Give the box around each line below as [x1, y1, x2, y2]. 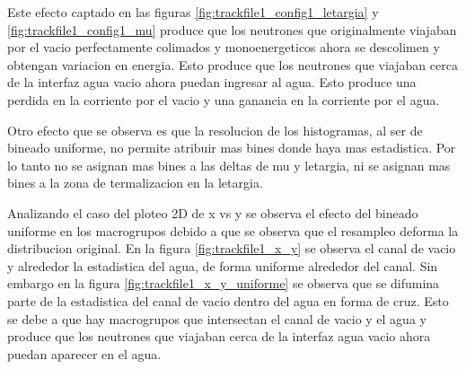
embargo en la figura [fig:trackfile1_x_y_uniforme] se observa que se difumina [7, 274, 440, 293]
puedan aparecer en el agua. [7, 344, 162, 363]
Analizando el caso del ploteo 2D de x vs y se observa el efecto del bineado [7, 203, 418, 222]
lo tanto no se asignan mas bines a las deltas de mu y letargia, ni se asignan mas [7, 155, 451, 174]
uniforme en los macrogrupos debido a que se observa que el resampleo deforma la [7, 221, 459, 240]
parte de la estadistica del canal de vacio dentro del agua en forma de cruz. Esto [7, 291, 449, 310]
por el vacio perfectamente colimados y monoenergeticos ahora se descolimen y [7, 38, 440, 57]
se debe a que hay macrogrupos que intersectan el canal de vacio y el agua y [7, 309, 426, 328]
